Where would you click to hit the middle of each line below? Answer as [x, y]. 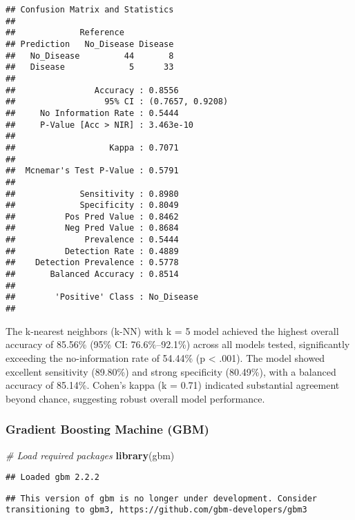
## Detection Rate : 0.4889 [92, 251]
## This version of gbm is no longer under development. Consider [162, 498]
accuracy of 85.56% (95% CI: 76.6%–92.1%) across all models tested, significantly [178, 344]
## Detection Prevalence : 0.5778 [92, 263]
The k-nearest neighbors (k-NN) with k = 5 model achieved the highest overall [172, 330]
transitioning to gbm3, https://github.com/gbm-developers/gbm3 [156, 510]
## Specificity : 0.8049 [92, 205]
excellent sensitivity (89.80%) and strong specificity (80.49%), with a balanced [171, 371]
